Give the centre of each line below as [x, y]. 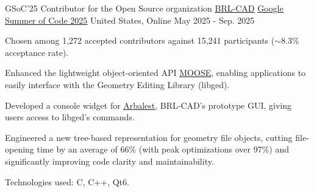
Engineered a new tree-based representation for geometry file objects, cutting [149, 137]
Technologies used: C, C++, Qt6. [67, 181]
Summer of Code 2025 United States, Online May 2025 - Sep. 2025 [130, 20]
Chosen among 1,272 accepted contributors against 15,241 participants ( [140, 40]
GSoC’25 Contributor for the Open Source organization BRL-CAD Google [144, 8]
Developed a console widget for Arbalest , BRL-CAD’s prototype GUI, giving [148, 105]
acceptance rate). [37, 52]
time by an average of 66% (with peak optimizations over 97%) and [163, 149]
